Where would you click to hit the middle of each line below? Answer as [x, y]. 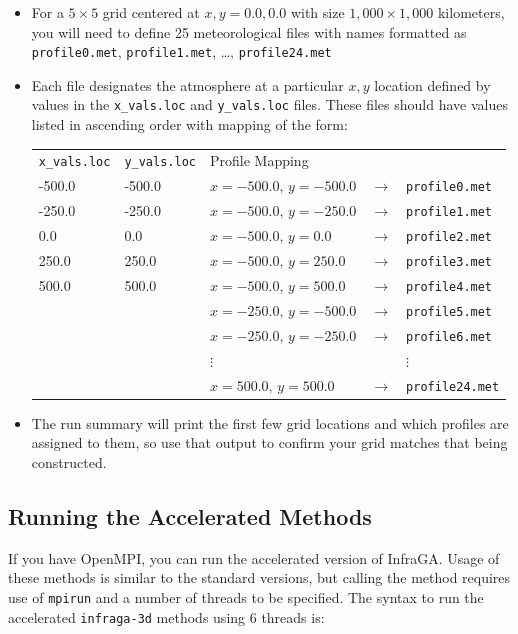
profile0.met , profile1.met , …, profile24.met [181, 51]
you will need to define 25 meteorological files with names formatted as [249, 31]
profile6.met [449, 336]
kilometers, [471, 12]
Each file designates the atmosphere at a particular [187, 84]
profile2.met [449, 237]
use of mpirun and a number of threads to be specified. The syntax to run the [246, 596]
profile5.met [449, 311]
